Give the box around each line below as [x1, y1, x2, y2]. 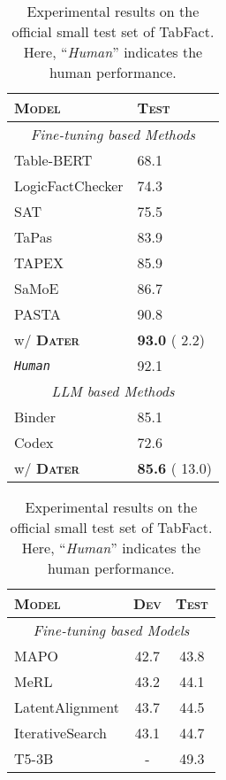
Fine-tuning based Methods [30, 124, 196, 144]
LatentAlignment [14, 697, 119, 717]
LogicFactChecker [14, 175, 124, 196]
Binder [14, 406, 56, 427]
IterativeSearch [14, 722, 107, 743]
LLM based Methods [51, 381, 175, 401]
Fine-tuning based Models [33, 620, 190, 640]
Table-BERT [14, 150, 93, 170]
